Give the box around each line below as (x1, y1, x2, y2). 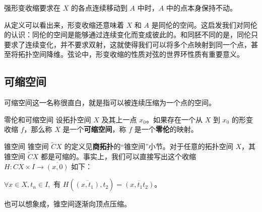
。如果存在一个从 (146, 114, 203, 124)
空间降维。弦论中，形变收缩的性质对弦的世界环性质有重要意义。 (32, 49, 244, 59)
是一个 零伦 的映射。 (134, 124, 198, 134)
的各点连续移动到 (71, 3, 127, 13)
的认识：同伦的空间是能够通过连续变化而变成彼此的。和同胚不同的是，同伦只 (4, 29, 258, 40)
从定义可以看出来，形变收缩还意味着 (4, 19, 124, 30)
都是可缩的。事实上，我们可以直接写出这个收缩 (40, 151, 196, 161)
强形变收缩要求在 (4, 3, 60, 13)
